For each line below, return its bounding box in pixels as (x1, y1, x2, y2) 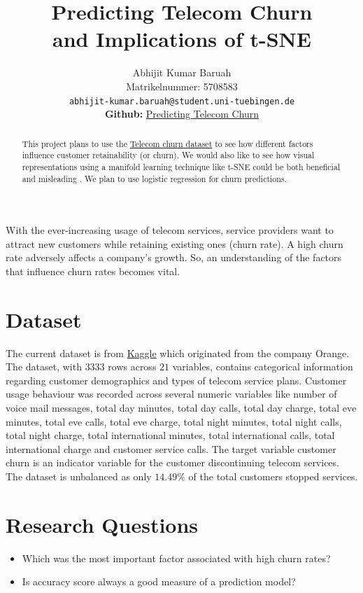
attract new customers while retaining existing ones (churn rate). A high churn (6, 236, 343, 251)
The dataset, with (6, 359, 82, 374)
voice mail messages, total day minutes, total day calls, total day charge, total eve (6, 400, 357, 415)
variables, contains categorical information (172, 359, 353, 374)
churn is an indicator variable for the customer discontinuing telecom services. (6, 455, 339, 470)
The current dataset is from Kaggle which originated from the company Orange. (6, 345, 350, 360)
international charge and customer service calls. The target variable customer (6, 441, 336, 456)
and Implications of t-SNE (52, 25, 311, 53)
